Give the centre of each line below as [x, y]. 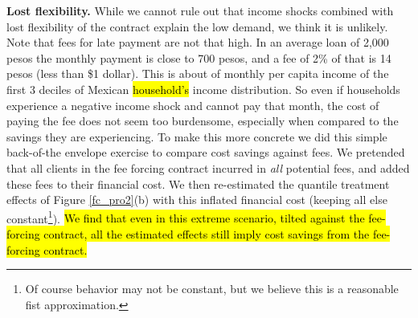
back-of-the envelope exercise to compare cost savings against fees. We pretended [206, 152]
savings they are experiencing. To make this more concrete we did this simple [197, 136]
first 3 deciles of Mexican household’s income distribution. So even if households [203, 89]
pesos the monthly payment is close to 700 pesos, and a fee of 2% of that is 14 [199, 57]
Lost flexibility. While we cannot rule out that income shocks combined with [200, 10]
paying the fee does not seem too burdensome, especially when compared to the [203, 121]
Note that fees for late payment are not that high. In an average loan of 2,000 [198, 42]
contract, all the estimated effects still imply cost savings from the [207, 233]
